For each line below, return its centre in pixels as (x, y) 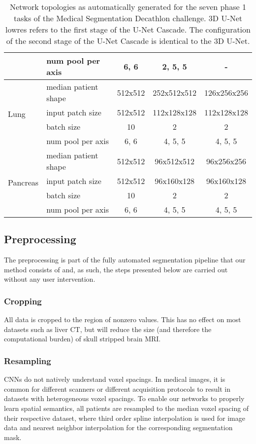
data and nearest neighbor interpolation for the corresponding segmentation (118, 427)
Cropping (23, 301)
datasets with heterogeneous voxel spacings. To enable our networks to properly (124, 398)
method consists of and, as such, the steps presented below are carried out (116, 269)
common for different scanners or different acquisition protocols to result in (117, 388)
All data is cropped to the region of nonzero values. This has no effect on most (123, 319)
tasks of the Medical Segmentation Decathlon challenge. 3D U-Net (128, 18)
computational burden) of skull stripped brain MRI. (82, 339)
